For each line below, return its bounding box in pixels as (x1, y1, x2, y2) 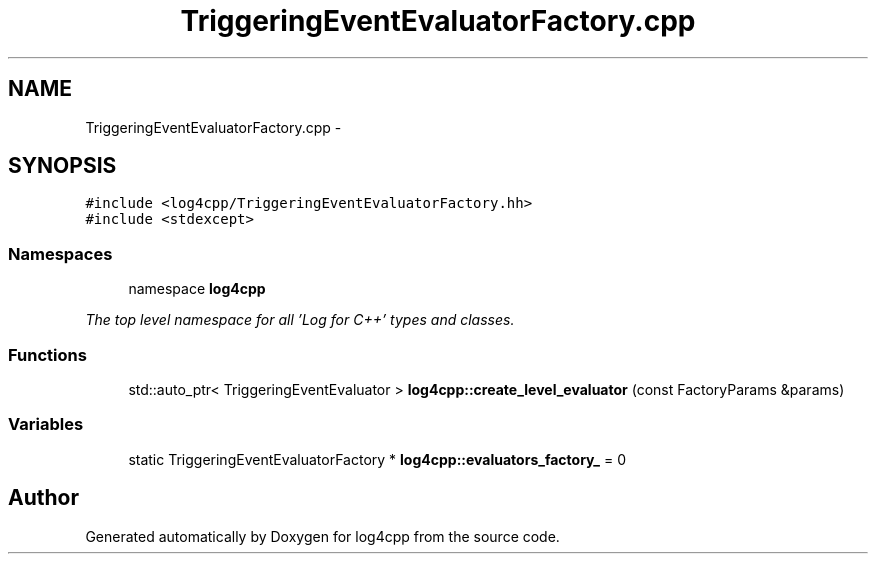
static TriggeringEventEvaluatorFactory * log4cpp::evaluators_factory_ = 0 (128, 450, 627, 468)
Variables (8, 414, 84, 435)
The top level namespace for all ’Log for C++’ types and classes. (85, 311, 515, 329)
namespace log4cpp (128, 280, 266, 298)
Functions (8, 344, 87, 365)
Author (8, 485, 79, 511)
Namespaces (8, 243, 113, 264)
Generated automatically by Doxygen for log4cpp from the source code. (85, 527, 560, 545)
